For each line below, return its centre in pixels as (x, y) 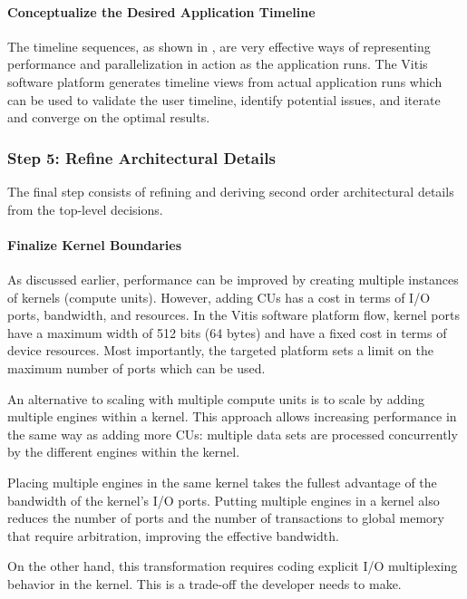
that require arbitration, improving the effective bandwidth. (173, 535)
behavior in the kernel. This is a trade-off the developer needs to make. (204, 583)
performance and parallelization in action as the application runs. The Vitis (218, 64)
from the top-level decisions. (85, 209)
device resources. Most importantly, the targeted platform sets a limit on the (220, 350)
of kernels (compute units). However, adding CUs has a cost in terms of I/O (219, 297)
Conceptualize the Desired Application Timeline (161, 11)
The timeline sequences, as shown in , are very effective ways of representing (219, 46)
